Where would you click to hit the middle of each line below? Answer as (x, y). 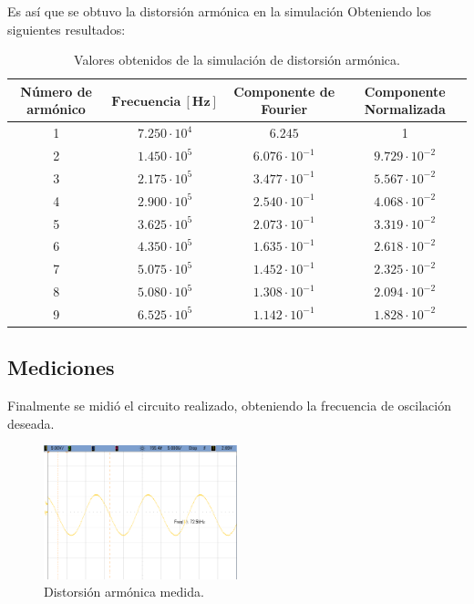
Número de (56, 91)
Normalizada (405, 109)
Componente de (284, 91)
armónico (56, 109)
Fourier (284, 109)
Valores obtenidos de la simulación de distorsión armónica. (237, 60)
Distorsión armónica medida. (124, 592)
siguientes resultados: (67, 29)
